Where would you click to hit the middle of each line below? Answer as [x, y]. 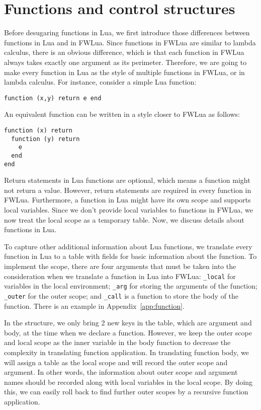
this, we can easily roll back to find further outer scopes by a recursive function [126, 392]
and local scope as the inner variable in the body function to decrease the [117, 342]
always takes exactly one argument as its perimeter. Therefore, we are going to [125, 62]
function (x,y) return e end [53, 98]
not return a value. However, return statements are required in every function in [128, 190]
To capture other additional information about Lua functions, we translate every [128, 246]
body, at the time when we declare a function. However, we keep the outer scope [128, 332]
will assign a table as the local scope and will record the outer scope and [116, 362]
